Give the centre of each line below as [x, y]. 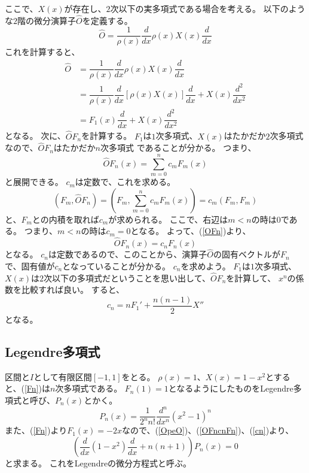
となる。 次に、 [35, 136]
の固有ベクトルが [247, 254]
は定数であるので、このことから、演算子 [128, 254]
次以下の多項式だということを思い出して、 [127, 278]
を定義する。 [107, 20]
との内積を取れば [65, 219]
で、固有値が [30, 266]
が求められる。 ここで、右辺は [168, 219]
